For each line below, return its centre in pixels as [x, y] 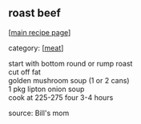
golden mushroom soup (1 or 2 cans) [69, 80]
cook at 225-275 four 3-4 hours [61, 97]
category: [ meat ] [36, 48]
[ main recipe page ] [40, 32]
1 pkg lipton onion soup [46, 89]
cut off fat [25, 72]
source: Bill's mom [39, 113]
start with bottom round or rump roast [70, 63]
